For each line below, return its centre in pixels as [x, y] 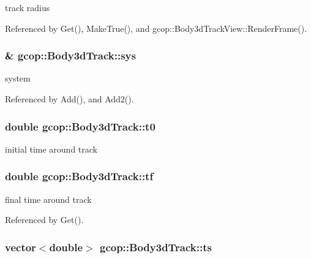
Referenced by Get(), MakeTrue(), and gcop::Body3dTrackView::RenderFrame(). [156, 28]
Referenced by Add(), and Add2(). [69, 99]
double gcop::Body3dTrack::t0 [80, 126]
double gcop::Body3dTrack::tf [79, 176]
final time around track [48, 199]
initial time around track [51, 149]
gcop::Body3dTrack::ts [155, 247]
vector [21, 247]
